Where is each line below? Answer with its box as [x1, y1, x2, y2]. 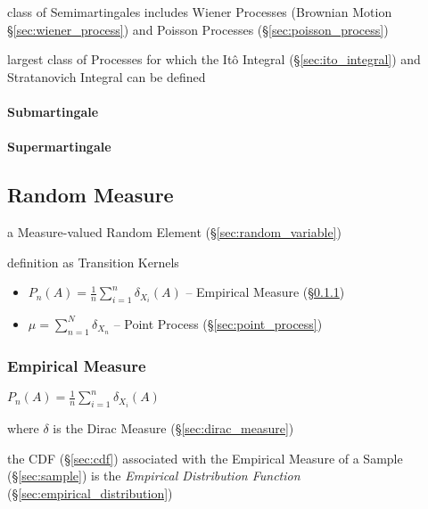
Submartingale [7, 102, 99, 120]
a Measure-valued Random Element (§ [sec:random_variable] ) [7, 222, 342, 241]
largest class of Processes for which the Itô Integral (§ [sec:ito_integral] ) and [7, 50, 421, 69]
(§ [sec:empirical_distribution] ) [7, 484, 173, 503]
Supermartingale [7, 137, 111, 156]
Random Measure [7, 181, 174, 209]
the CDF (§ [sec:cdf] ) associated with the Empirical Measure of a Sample [7, 448, 403, 467]
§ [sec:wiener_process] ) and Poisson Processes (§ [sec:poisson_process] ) [7, 20, 389, 38]
